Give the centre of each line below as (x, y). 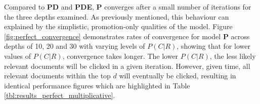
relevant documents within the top (57, 76)
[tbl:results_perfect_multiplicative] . (60, 95)
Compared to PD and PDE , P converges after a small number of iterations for (128, 7)
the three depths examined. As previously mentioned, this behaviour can (117, 16)
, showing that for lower (213, 46)
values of (17, 56)
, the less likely (233, 56)
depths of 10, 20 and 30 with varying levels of (75, 46)
